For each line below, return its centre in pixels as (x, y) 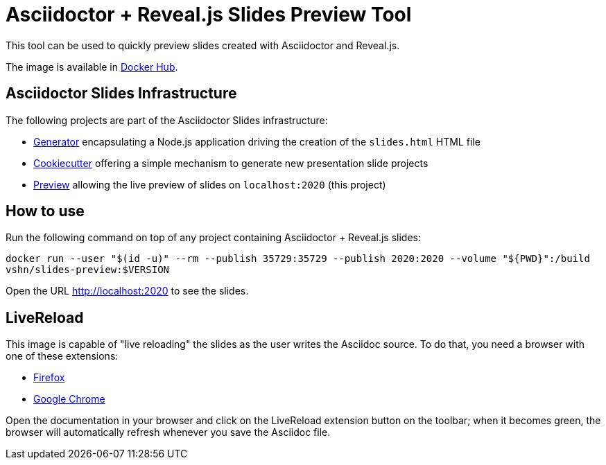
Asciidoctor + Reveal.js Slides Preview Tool (209, 15)
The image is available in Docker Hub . (92, 67)
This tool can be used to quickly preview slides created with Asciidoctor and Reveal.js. (203, 45)
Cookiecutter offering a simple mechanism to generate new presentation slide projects (231, 163)
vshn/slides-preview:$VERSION (88, 270)
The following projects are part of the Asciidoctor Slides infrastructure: (167, 120)
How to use (45, 211)
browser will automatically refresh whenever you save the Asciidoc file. (168, 432)
